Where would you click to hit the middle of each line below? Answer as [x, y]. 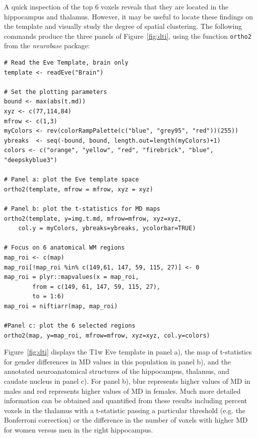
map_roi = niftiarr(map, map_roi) [61, 306]
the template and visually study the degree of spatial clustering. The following [123, 26]
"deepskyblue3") [31, 160]
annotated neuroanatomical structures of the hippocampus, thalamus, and [117, 371]
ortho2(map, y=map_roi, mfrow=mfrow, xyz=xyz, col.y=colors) [107, 335]
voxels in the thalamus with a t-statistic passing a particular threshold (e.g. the [125, 410]
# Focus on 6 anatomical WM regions [64, 248]
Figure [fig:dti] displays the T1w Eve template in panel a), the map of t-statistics [128, 352]
